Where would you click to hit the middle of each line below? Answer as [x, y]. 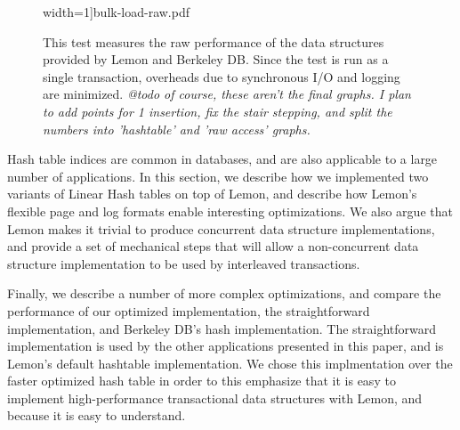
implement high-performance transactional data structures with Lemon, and [215, 398]
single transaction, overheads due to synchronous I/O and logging [222, 76]
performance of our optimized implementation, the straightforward [189, 310]
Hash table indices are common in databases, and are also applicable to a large [222, 159]
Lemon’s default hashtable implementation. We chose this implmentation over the [230, 363]
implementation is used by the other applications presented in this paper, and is [226, 346]
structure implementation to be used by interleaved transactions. [184, 263]
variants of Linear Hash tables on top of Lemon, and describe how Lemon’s [212, 194]
